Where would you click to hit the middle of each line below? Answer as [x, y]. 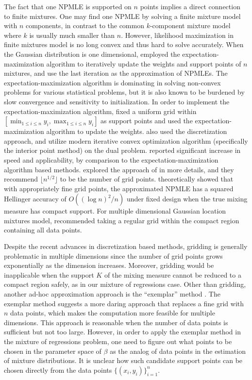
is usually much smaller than [72, 35]
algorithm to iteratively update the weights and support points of [144, 63]
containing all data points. [43, 230]
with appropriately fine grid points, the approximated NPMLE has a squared [119, 188]
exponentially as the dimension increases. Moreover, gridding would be [109, 265]
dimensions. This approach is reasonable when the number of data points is [116, 322]
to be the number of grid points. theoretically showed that [147, 179]
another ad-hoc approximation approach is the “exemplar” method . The [112, 294]
